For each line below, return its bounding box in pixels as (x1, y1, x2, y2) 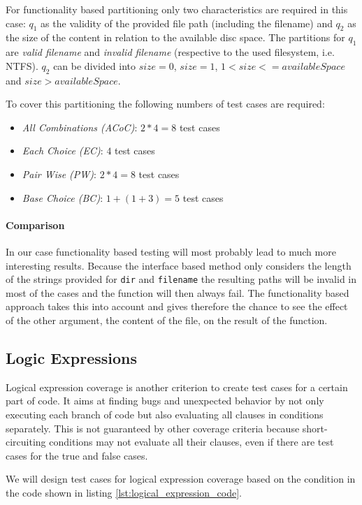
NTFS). (6, 58, 38, 73)
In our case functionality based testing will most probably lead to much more (6, 244, 336, 258)
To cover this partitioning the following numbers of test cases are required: (6, 96, 325, 111)
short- (302, 420, 328, 435)
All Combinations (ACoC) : (22, 119, 138, 134)
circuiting (6, 434, 46, 449)
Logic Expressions (6, 346, 138, 368)
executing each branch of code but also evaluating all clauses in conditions (6, 407, 324, 421)
